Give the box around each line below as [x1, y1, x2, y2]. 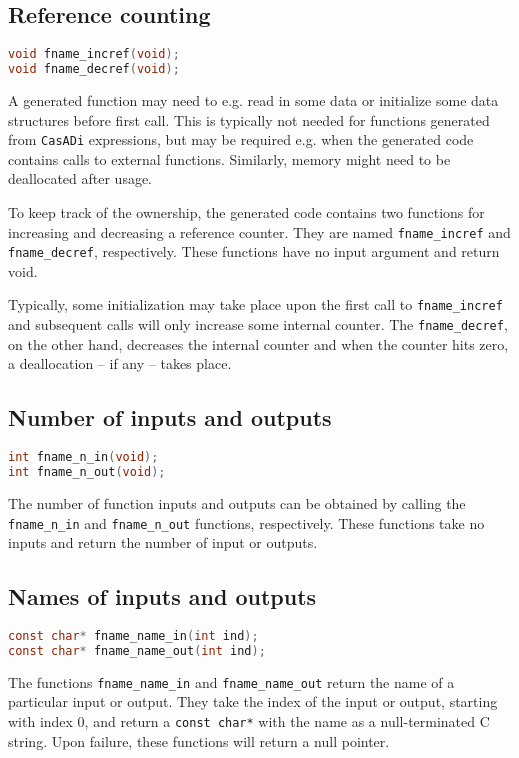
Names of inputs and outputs [8, 581, 317, 612]
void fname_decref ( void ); [8, 62, 180, 77]
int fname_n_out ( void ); [8, 465, 166, 480]
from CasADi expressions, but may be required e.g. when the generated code [8, 129, 474, 150]
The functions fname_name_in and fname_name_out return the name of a [8, 671, 455, 692]
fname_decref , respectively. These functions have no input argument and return [8, 241, 500, 262]
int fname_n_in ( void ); [8, 450, 159, 465]
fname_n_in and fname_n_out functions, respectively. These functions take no [8, 512, 485, 533]
